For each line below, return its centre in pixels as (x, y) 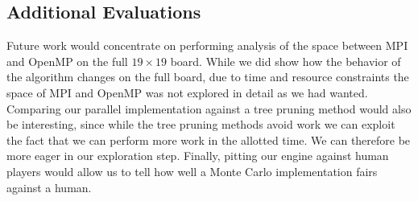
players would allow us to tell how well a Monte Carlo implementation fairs (192, 171)
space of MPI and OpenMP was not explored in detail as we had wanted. (187, 92)
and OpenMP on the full (67, 61)
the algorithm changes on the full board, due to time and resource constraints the (208, 77)
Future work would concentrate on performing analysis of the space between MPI (207, 45)
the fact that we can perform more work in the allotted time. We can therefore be (209, 139)
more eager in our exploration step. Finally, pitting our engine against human (198, 156)
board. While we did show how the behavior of (286, 61)
